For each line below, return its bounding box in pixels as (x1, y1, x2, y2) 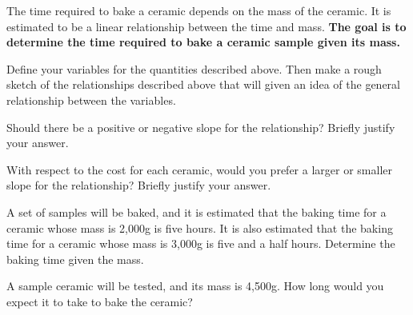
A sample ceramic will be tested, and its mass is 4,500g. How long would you (6, 277, 384, 294)
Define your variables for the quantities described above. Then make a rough (6, 60, 382, 77)
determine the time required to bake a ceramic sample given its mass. (6, 34, 400, 50)
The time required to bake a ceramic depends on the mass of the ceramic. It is (6, 2, 391, 18)
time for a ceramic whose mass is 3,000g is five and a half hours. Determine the (6, 235, 395, 252)
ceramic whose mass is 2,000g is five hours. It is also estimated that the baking (6, 219, 393, 236)
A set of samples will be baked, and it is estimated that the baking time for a (6, 203, 387, 220)
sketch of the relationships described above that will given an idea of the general (6, 76, 400, 93)
